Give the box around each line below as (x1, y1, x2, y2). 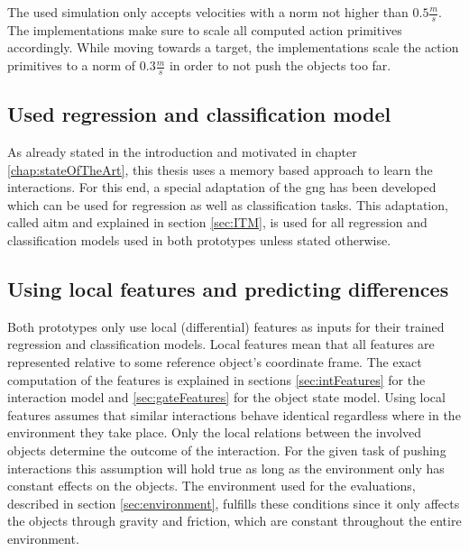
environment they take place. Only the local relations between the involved (7, 423, 422, 442)
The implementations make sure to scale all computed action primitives (7, 20, 402, 39)
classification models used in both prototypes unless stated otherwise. (7, 231, 391, 250)
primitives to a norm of (7, 56, 136, 75)
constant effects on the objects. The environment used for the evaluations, (7, 476, 416, 495)
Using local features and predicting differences (7, 275, 449, 302)
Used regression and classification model (7, 100, 391, 128)
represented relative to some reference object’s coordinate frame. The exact (7, 353, 422, 371)
